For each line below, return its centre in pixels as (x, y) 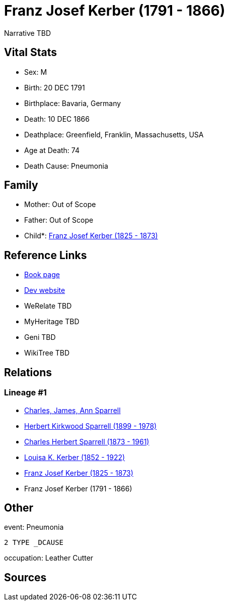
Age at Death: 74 (52, 150)
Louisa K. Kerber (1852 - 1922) (75, 457)
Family (21, 185)
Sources (25, 577)
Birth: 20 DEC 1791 (55, 87)
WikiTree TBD (47, 353)
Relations (28, 372)
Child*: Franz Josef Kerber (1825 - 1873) (91, 236)
